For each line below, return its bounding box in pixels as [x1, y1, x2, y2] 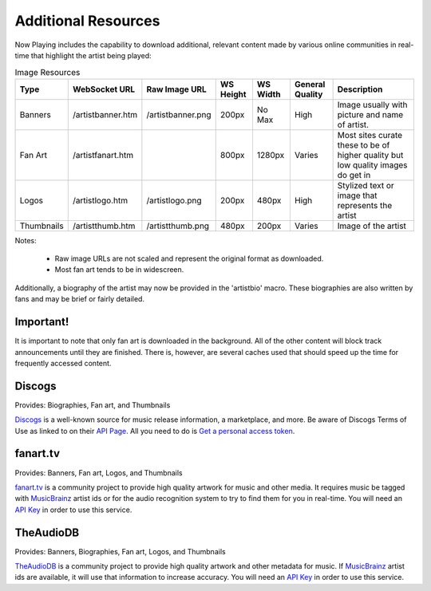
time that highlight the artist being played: [14, 50, 152, 60]
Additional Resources [14, 12, 160, 30]
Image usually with [337, 99, 408, 110]
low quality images [337, 160, 408, 171]
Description [337, 84, 383, 95]
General [294, 78, 326, 89]
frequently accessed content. [14, 358, 112, 368]
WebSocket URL [72, 84, 136, 95]
